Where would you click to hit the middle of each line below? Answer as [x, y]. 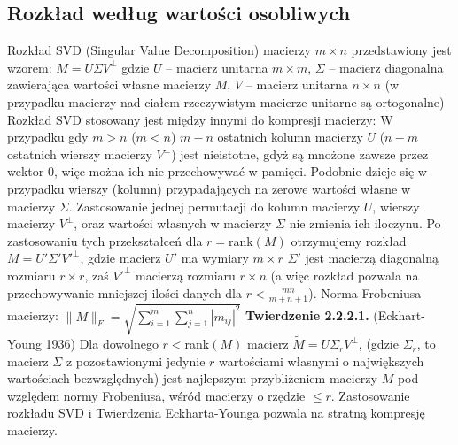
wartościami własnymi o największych [322, 361]
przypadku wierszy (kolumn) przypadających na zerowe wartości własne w [209, 188]
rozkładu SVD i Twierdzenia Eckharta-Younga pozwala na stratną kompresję [216, 413]
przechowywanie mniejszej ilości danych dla [125, 292]
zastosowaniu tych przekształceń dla [105, 240]
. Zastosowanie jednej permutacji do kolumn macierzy [214, 206]
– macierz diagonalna [386, 67]
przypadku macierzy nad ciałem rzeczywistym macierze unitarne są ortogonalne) [226, 101]
